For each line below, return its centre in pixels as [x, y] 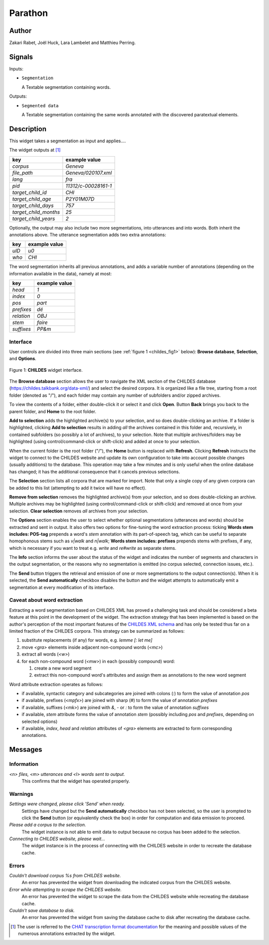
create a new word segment [63, 668]
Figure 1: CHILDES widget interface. [46, 370]
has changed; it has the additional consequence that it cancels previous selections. [95, 472]
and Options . [23, 359]
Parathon [29, 13]
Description [28, 129]
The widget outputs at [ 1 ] [35, 150]
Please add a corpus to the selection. [48, 825]
